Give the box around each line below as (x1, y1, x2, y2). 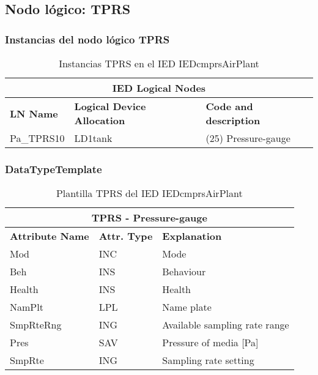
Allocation (74, 113, 125, 127)
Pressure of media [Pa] (162, 335, 259, 350)
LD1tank (74, 131, 113, 145)
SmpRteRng (10, 317, 62, 332)
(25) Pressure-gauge (205, 131, 290, 145)
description (205, 113, 261, 127)
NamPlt (10, 300, 43, 314)
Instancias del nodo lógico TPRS (5, 31, 170, 46)
